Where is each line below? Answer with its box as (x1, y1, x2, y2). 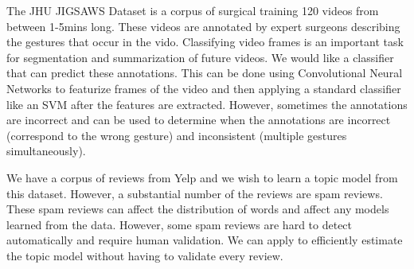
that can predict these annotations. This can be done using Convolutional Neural (6, 64, 403, 81)
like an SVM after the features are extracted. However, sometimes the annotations (6, 96, 408, 112)
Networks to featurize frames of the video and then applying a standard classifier (6, 80, 401, 96)
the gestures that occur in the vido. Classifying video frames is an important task (6, 33, 404, 50)
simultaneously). (6, 142, 86, 159)
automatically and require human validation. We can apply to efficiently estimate (6, 232, 403, 248)
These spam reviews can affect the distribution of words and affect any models (6, 201, 389, 217)
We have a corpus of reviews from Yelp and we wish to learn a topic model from (6, 169, 398, 185)
